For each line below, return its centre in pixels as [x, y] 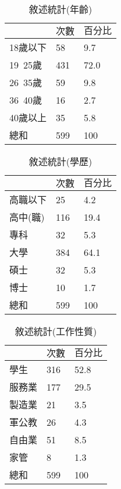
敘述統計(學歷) [61, 161]
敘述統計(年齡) [61, 9]
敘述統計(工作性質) [56, 331]
